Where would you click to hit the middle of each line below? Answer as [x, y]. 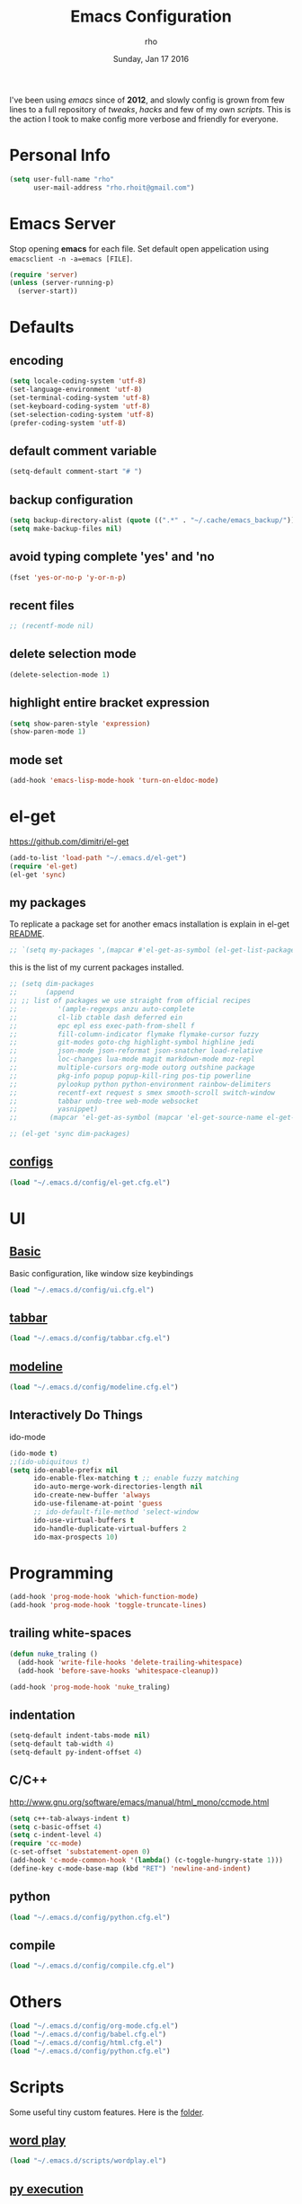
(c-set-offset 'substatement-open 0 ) [80, 1852]
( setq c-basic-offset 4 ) [56, 1826]
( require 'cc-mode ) [46, 1844]
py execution [46, 2189]
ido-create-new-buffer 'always [92, 1495]
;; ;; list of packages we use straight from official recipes [130, 1000]
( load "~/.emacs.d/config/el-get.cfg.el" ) [90, 1182]
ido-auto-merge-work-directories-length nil [118, 1487]
